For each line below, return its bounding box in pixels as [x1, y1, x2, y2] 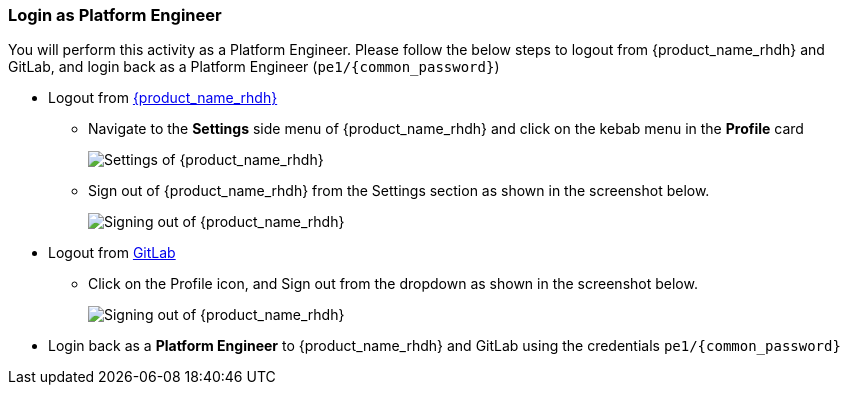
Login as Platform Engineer [8, 5, 222, 25]
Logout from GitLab [48, 244, 176, 262]
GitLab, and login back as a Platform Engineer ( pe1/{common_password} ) [8, 58, 500, 76]
